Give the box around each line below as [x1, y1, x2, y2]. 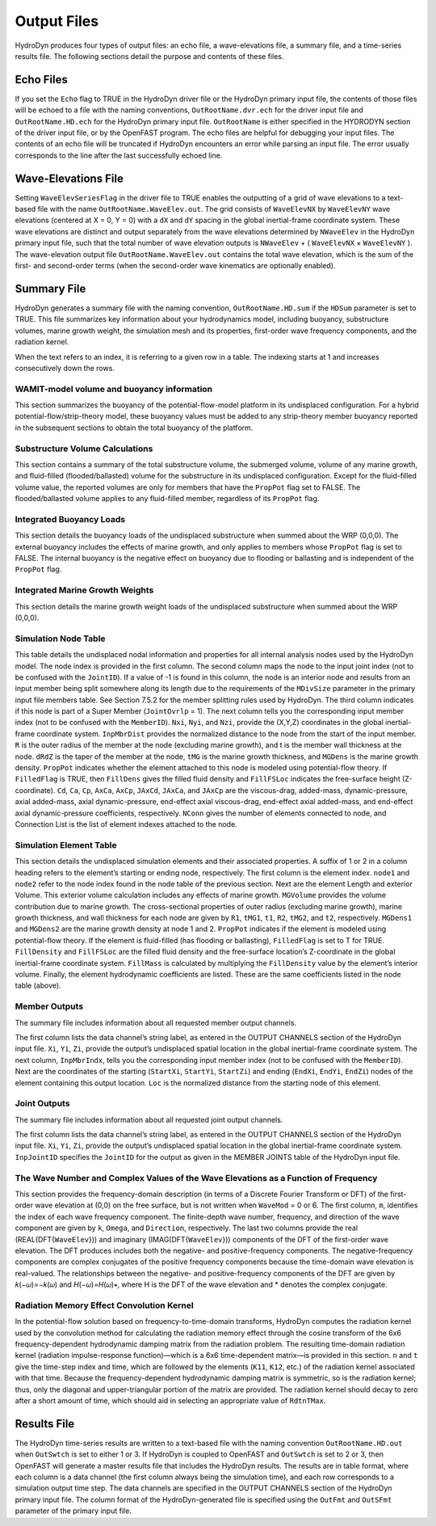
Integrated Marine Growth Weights [15, 584, 154, 596]
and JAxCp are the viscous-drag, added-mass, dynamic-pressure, [187, 785, 408, 795]
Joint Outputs [15, 1098, 70, 1109]
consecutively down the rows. [15, 363, 115, 373]
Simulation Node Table [15, 633, 106, 644]
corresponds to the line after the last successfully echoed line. [15, 150, 223, 160]
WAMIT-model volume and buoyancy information [15, 383, 213, 394]
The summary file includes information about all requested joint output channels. [15, 1115, 283, 1124]
